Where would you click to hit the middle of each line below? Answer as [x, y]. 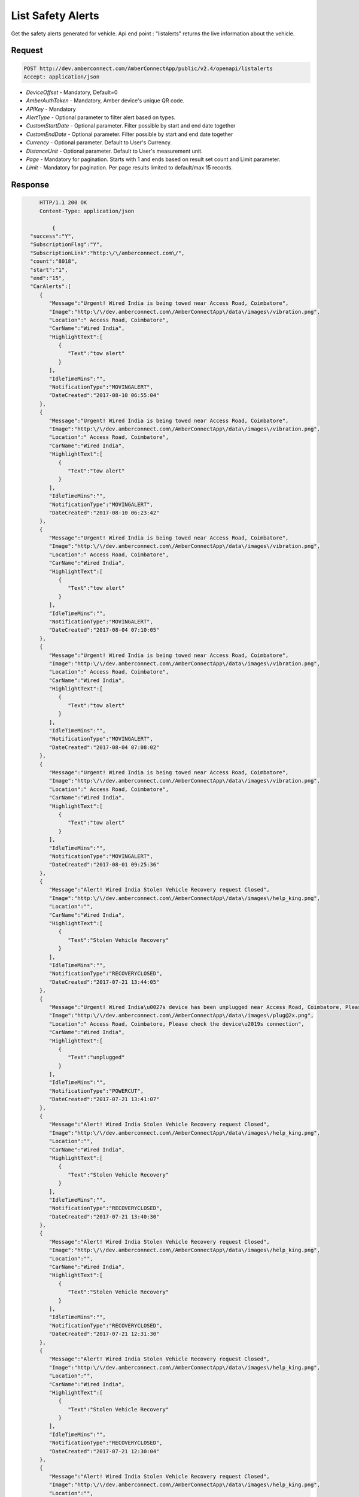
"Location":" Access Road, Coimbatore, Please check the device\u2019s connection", [177, 1024]
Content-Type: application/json [87, 211]
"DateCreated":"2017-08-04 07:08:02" [104, 747]
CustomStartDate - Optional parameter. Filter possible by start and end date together [131, 126]
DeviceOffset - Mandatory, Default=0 [72, 92]
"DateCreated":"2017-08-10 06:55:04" [104, 396]
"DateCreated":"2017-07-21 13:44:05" [104, 982]
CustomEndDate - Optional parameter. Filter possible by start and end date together [130, 134]
